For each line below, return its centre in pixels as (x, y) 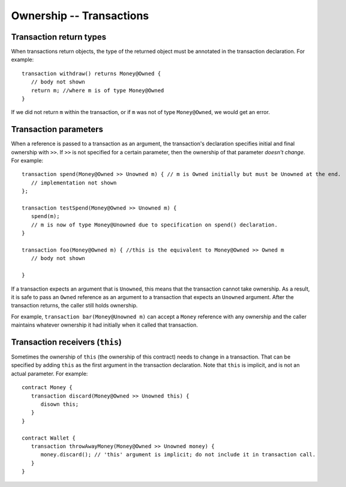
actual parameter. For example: (49, 374)
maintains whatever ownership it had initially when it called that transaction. (104, 325)
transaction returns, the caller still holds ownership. (74, 306)
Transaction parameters (57, 129)
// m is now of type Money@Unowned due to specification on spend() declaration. (154, 225)
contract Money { (47, 388)
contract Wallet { (49, 438)
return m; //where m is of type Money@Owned (97, 90)
